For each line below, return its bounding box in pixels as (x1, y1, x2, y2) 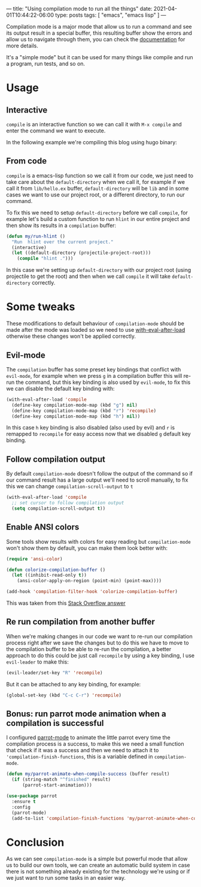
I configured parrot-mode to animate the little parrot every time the (6, 734, 170, 741)
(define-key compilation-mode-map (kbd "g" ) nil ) (11, 402, 138, 408)
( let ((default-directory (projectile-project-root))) (11, 250, 151, 256)
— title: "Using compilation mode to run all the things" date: (6, 5, 153, 12)
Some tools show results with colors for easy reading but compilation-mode (6, 538, 191, 545)
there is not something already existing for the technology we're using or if (6, 868, 190, 875)
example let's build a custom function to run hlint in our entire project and (6, 215, 190, 222)
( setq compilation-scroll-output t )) (11, 505, 106, 511)
